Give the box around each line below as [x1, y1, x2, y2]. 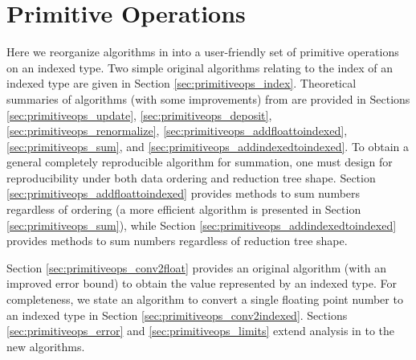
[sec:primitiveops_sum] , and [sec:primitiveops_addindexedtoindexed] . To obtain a [6, 137, 410, 154]
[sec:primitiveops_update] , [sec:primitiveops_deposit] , [6, 106, 272, 123]
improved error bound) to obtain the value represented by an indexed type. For [6, 275, 397, 292]
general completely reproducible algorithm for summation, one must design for [6, 153, 393, 170]
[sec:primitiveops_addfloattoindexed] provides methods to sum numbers [6, 185, 361, 202]
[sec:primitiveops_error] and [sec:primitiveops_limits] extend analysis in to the [6, 322, 395, 339]
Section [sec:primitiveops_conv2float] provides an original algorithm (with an [6, 259, 386, 276]
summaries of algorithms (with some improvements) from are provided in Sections [6, 90, 410, 107]
